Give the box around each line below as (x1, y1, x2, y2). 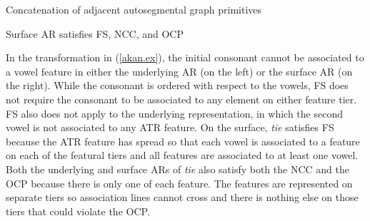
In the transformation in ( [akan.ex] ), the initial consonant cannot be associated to (6, 50, 364, 65)
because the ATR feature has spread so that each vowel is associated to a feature (6, 133, 360, 148)
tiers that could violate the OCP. (6, 203, 150, 218)
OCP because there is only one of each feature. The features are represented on (6, 175, 353, 190)
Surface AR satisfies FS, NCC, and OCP (6, 26, 184, 41)
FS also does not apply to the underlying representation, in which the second (6, 106, 343, 120)
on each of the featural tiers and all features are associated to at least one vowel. (6, 148, 359, 163)
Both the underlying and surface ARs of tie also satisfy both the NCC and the (6, 161, 349, 176)
